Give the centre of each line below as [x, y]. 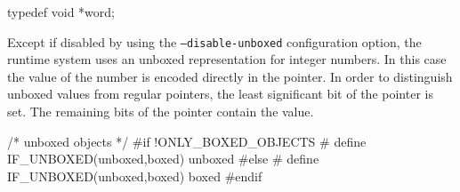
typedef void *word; [61, 12]
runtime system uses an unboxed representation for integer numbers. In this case [227, 59]
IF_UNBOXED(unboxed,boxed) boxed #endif [135, 176]
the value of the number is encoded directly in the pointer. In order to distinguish [230, 76]
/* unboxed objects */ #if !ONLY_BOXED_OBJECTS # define [187, 141]
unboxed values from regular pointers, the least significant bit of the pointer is [220, 94]
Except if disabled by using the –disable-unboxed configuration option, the [214, 41]
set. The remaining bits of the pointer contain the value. [161, 112]
